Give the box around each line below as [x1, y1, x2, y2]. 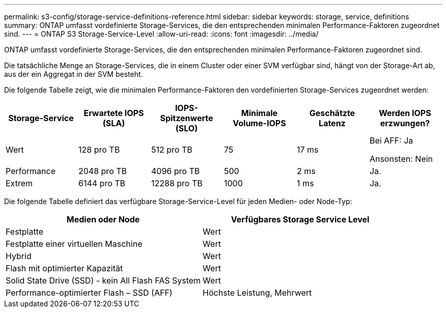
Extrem [6, 178, 33, 188]
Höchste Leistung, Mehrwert [203, 288, 312, 298]
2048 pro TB [78, 166, 127, 176]
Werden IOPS [379, 108, 431, 118]
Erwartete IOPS [83, 108, 144, 118]
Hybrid [6, 251, 32, 261]
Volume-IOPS [233, 118, 286, 128]
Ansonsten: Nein [369, 154, 433, 164]
